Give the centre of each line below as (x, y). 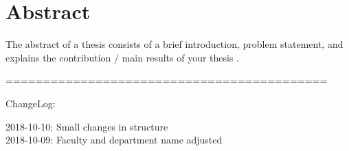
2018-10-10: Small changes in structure (87, 126)
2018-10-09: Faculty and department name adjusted (114, 140)
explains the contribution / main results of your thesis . (123, 57)
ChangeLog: (31, 103)
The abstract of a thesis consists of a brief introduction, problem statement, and (174, 44)
